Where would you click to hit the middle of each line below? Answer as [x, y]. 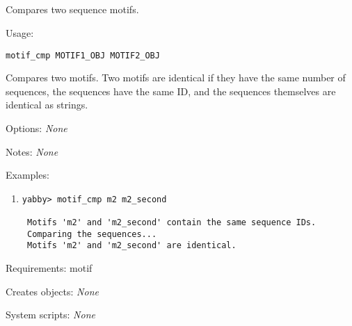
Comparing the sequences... [92, 234]
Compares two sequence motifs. [72, 9]
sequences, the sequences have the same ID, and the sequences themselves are [171, 91]
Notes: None [32, 151]
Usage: [20, 32]
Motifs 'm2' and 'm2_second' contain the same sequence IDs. [171, 223]
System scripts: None [50, 315]
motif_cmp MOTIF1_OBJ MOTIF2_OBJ [83, 55]
